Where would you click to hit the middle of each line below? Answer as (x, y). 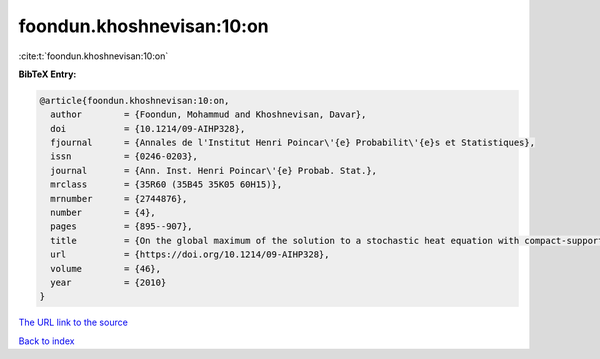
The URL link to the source (73, 322)
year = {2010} (108, 282)
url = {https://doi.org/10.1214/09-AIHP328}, (190, 254)
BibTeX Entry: (47, 74)
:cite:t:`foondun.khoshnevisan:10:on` (93, 56)
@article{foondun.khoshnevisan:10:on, (134, 100)
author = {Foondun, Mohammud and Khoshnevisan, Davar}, (208, 114)
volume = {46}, (106, 268)
